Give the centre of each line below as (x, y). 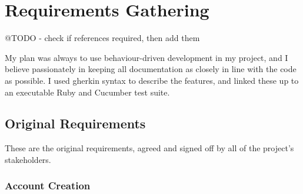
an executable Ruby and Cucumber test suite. (87, 92)
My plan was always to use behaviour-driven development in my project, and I (146, 57)
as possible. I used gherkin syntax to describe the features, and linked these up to (152, 80)
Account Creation (48, 186)
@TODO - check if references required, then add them (102, 38)
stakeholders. (28, 159)
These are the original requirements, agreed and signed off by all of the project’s (149, 148)
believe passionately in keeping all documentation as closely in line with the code (151, 69)
